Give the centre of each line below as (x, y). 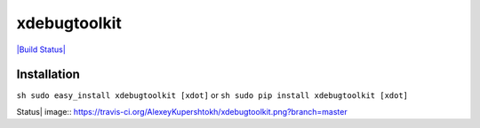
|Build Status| (41, 49)
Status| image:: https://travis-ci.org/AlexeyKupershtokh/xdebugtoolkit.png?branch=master (182, 111)
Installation (48, 75)
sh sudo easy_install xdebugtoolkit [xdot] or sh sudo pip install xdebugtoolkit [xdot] (212, 95)
